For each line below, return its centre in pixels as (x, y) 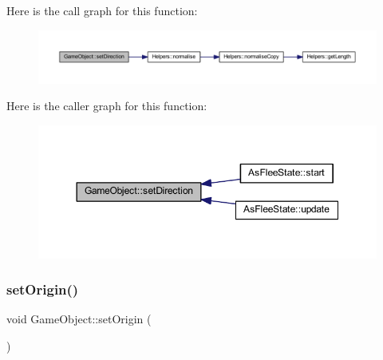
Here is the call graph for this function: (102, 10)
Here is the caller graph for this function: (107, 106)
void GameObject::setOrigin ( (79, 319)
